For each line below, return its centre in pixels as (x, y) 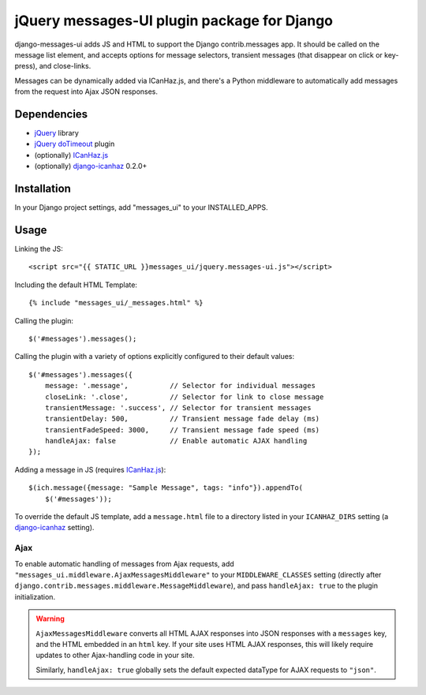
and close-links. (65, 66)
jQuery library (56, 133)
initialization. (35, 596)
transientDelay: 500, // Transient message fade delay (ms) (182, 419)
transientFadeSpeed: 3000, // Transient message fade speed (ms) (182, 430)
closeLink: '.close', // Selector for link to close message (184, 397)
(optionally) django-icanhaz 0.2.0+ (91, 166)
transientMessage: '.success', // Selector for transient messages (178, 407)
